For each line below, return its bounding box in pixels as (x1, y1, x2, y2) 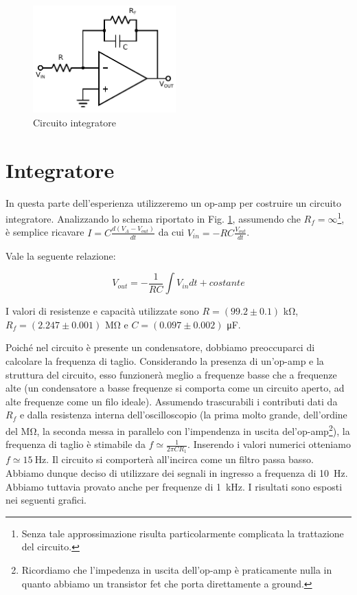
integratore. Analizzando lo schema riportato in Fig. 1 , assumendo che (5, 211, 301, 225)
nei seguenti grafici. (5, 493, 87, 507)
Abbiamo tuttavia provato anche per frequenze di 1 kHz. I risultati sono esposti (5, 479, 343, 493)
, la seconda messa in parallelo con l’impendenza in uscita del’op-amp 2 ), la (36, 421, 350, 438)
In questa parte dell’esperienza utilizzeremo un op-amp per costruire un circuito (5, 195, 341, 210)
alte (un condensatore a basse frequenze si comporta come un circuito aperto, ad (5, 381, 345, 395)
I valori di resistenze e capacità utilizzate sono (5, 304, 199, 318)
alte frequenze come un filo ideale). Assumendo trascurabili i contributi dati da (5, 394, 338, 408)
